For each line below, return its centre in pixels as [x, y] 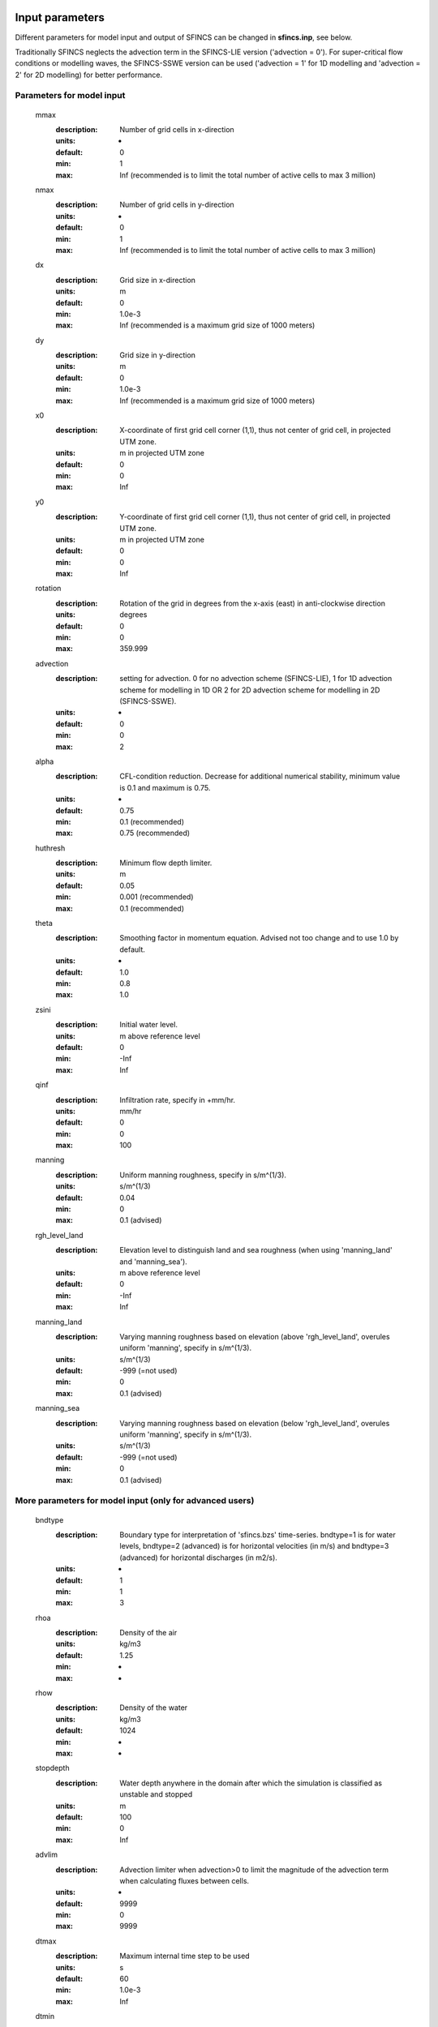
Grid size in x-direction [158, 280]
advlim [47, 1855]
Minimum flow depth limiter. [166, 863]
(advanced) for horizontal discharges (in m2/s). [198, 1558]
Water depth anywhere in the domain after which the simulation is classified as [251, 1783]
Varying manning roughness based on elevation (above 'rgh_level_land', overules [255, 1336]
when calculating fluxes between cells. [185, 1880]
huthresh [50, 848]
